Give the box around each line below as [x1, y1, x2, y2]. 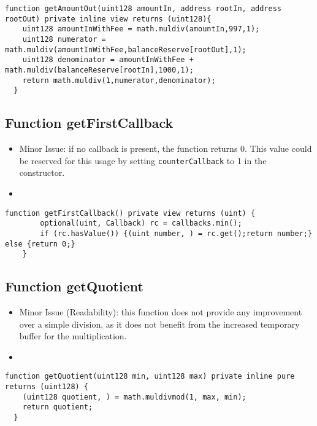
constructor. [19, 166, 65, 179]
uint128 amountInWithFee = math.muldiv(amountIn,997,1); [22, 25, 260, 34]
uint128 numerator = [22, 34, 106, 44]
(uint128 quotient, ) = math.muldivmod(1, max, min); [22, 392, 246, 401]
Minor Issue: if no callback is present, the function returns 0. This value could [19, 142, 312, 155]
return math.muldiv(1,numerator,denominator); [22, 76, 216, 85]
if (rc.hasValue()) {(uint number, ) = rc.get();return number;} [40, 229, 313, 238]
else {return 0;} [5, 239, 75, 248]
